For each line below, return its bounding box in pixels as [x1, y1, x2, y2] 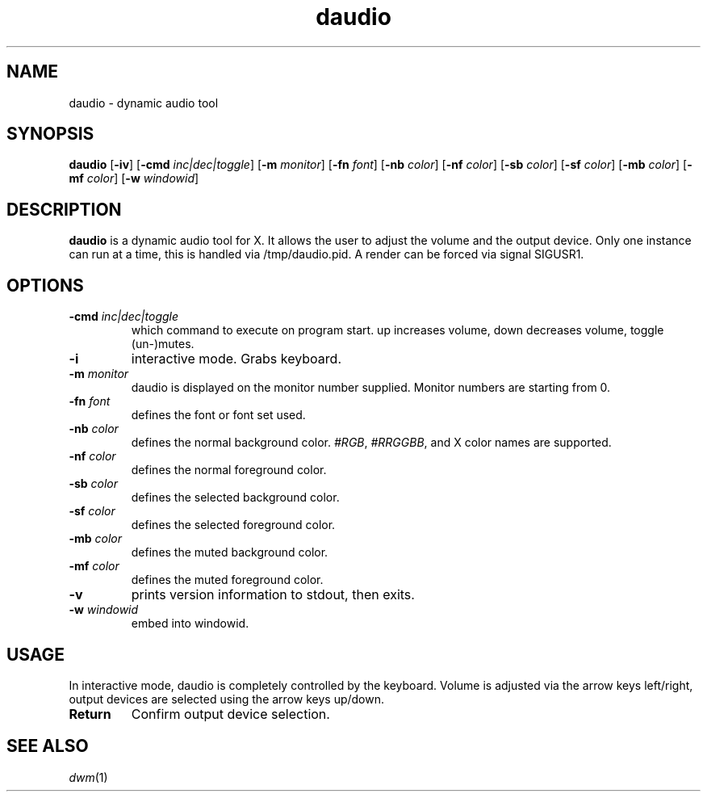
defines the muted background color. [131, 545, 328, 560]
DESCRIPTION [6, 199, 122, 220]
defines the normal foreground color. [131, 463, 327, 477]
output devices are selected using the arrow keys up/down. [69, 691, 384, 706]
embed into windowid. [131, 616, 249, 631]
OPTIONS [6, 275, 84, 296]
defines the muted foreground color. [131, 573, 324, 587]
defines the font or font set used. [131, 408, 306, 422]
